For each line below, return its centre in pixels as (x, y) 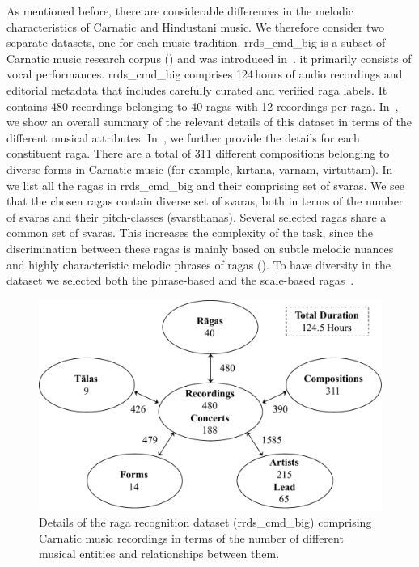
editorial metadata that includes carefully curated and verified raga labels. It (197, 89)
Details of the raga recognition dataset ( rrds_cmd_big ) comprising (205, 522)
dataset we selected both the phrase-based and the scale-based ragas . (180, 280)
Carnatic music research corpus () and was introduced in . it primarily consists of (209, 58)
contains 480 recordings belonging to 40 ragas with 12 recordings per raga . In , (203, 106)
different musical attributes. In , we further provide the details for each (183, 137)
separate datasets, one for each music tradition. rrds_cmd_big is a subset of (196, 42)
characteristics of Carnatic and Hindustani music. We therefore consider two (195, 26)
